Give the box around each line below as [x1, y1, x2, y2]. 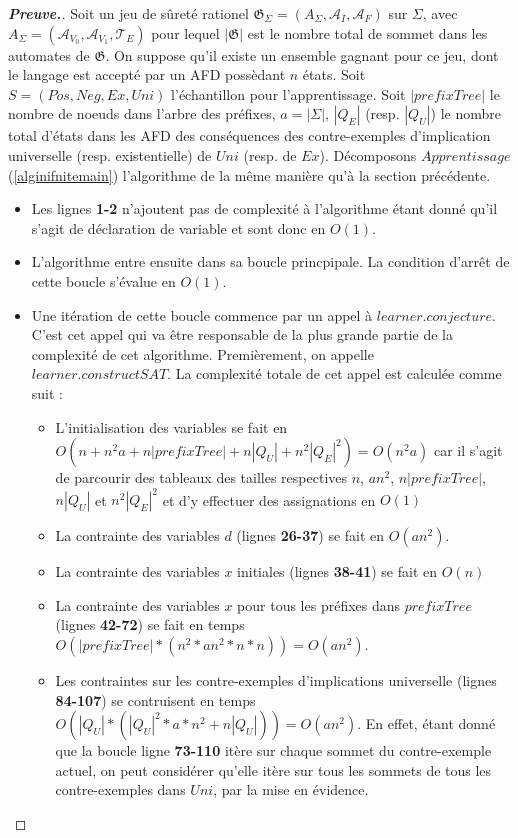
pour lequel [151, 22, 220, 43]
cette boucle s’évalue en [31, 270, 176, 291]
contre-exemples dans [55, 779, 186, 800]
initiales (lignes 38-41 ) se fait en [237, 561, 438, 582]
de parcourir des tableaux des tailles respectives [55, 467, 348, 488]
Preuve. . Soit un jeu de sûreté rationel [8, 3, 249, 23]
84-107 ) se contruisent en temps [55, 689, 256, 710]
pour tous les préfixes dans [237, 594, 401, 615]
